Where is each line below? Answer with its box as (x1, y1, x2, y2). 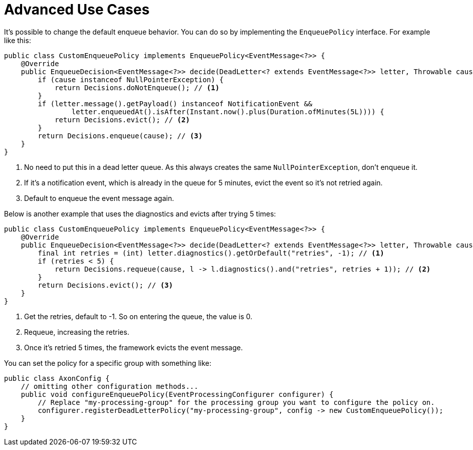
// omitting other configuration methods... (21, 382, 198, 390)
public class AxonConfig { (4, 374, 110, 382)
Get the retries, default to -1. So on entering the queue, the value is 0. (24, 312, 253, 321)
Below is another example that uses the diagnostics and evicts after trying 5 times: (4, 209, 276, 218)
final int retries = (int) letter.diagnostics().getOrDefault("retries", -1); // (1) (38, 249, 384, 257)
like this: (4, 36, 31, 45)
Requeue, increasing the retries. (24, 327, 129, 336)
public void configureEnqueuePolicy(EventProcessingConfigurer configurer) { (21, 390, 334, 398)
